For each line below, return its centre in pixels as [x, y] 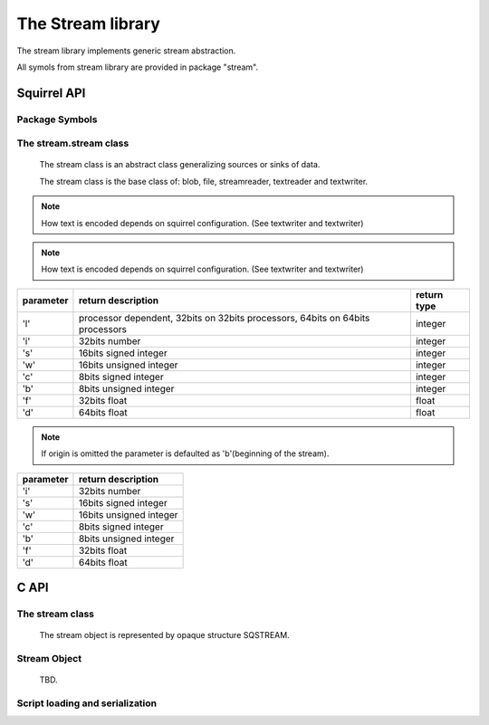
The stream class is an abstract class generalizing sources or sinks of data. [180, 165]
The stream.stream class [73, 143]
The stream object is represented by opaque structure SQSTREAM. [164, 635]
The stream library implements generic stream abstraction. [126, 51]
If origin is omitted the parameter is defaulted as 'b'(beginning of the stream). [185, 453]
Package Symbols [57, 119]
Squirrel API [51, 93]
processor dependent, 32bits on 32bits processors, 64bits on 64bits [224, 318]
